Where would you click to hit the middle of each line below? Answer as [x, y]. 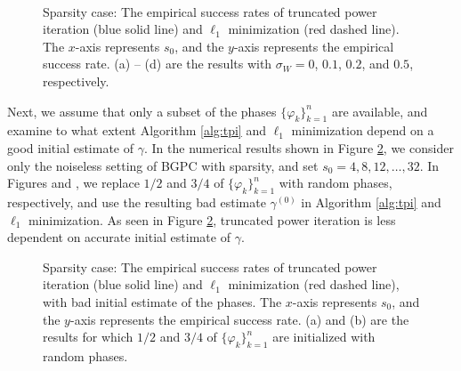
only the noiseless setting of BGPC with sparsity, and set [163, 165]
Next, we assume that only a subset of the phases [142, 111]
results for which [88, 337]
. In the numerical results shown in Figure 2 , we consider [299, 147]
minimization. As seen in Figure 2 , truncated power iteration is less [212, 219]
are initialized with [324, 337]
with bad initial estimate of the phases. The [162, 301]
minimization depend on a [363, 130]
